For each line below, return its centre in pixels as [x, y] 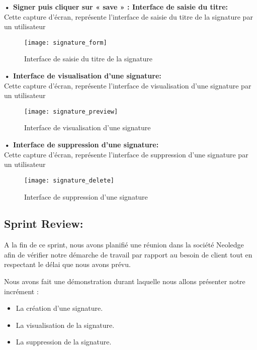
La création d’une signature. [59, 308]
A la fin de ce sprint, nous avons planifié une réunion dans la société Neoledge [124, 245]
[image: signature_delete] [69, 180]
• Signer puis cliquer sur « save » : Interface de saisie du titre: [116, 7]
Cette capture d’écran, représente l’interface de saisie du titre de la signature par [128, 16]
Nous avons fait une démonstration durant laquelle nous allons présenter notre [125, 281]
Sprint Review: [44, 224]
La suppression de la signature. [64, 342]
